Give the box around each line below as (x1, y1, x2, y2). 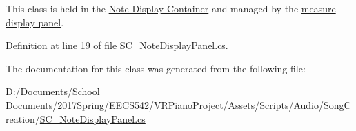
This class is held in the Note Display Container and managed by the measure (6, 1, 336, 15)
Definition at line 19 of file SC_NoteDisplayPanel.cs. (6, 38, 228, 52)
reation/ (6, 111, 40, 125)
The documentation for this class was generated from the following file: (6, 61, 306, 75)
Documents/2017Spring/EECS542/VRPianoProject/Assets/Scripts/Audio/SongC (6, 97, 351, 112)
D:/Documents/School (6, 84, 100, 99)
